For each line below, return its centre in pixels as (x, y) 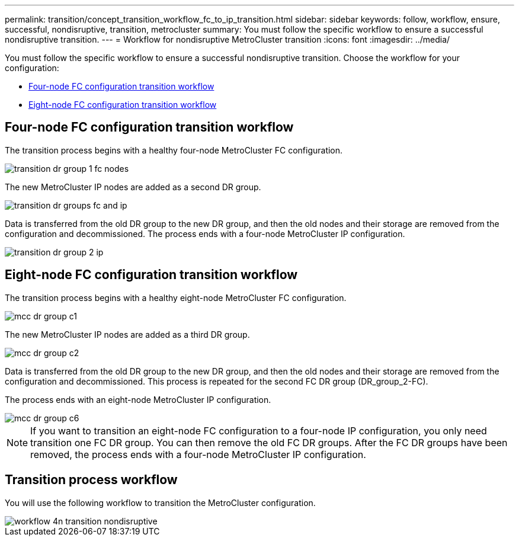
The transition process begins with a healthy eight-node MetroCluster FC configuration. (176, 297)
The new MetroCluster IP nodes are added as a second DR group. (133, 187)
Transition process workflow (91, 480)
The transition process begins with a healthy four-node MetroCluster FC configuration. (174, 150)
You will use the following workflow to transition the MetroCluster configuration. (160, 502)
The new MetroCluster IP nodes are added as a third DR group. (127, 334)
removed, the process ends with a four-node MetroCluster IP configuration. (198, 454)
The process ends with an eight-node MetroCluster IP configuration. (138, 399)
